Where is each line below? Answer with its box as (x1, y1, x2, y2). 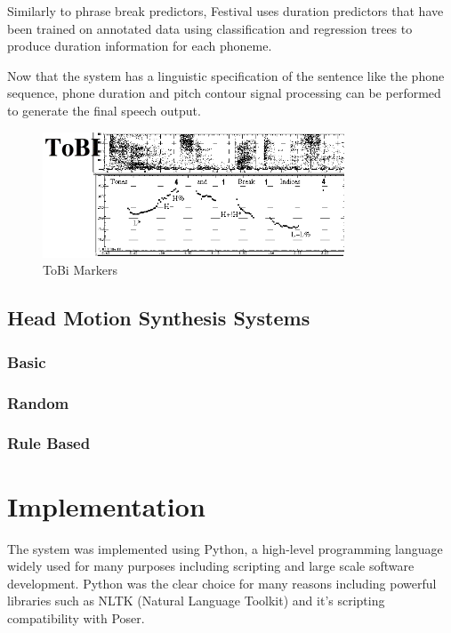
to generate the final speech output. (7, 100, 201, 119)
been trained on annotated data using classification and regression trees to (7, 19, 413, 37)
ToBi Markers (43, 260, 117, 279)
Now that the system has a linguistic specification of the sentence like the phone (7, 66, 445, 84)
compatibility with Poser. (7, 608, 145, 627)
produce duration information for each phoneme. (7, 36, 272, 55)
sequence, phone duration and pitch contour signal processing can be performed (7, 84, 441, 102)
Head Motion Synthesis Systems (7, 304, 310, 332)
